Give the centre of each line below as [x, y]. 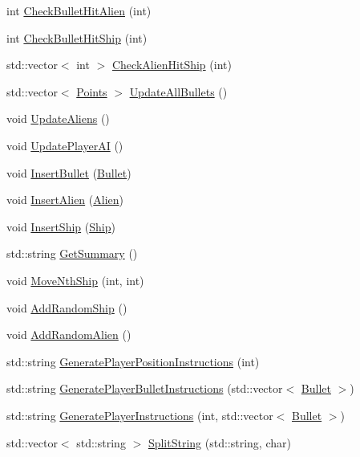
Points [92, 91]
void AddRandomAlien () [69, 335]
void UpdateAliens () [58, 118]
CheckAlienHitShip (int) [172, 65]
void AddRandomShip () [67, 307]
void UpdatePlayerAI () [65, 145]
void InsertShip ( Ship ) [61, 226]
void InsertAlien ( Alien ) [65, 200]
